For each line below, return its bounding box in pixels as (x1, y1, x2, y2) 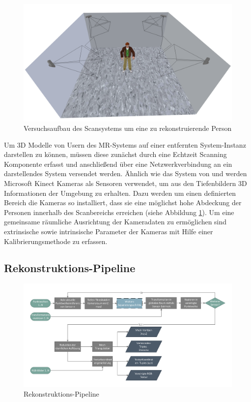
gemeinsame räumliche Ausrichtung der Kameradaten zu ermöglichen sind (4, 216, 227, 227)
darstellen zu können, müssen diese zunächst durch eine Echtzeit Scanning (4, 149, 227, 159)
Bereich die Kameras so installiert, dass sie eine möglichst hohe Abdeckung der (4, 197, 242, 208)
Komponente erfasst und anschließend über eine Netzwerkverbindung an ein (4, 158, 232, 169)
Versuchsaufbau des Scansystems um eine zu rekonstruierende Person (24, 123, 232, 133)
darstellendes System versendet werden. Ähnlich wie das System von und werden (4, 168, 247, 179)
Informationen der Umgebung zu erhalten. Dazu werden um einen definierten (4, 187, 236, 198)
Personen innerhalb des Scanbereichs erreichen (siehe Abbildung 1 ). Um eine (4, 207, 234, 217)
